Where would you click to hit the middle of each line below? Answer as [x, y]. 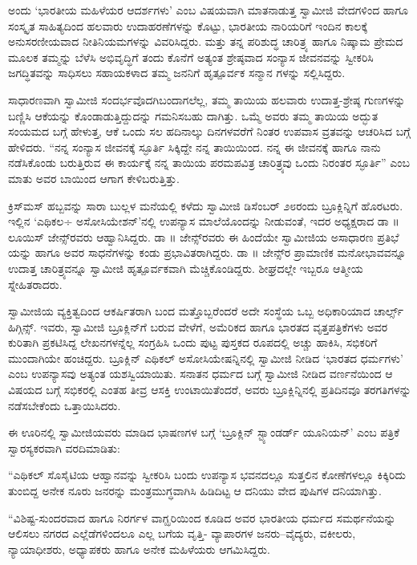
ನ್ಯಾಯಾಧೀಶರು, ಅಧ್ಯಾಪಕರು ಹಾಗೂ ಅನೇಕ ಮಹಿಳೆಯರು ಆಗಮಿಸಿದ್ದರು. [139, 549]
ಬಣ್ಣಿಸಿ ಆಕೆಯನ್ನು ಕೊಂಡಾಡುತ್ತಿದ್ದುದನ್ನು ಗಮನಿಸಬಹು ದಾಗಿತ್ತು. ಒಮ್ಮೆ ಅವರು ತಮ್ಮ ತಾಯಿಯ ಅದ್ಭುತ [193, 115]
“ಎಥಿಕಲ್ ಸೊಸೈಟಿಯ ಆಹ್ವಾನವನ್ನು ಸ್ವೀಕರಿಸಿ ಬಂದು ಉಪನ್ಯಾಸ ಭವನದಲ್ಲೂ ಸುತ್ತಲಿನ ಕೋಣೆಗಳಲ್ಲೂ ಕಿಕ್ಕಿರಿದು [207, 475]
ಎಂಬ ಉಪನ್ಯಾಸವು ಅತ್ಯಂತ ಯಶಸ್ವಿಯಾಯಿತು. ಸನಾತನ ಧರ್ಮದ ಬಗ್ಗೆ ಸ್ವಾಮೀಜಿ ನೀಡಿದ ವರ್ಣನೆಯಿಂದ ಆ [200, 374]
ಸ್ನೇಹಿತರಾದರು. [35, 284]
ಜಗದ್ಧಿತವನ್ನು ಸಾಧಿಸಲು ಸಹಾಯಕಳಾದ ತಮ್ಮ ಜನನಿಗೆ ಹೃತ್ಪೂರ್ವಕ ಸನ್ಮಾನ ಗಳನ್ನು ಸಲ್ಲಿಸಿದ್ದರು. [177, 73]
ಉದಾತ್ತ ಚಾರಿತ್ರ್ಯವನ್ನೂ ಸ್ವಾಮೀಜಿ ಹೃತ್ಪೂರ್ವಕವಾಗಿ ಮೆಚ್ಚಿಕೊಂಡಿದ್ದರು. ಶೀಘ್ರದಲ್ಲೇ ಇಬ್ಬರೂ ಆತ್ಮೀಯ [186, 268]
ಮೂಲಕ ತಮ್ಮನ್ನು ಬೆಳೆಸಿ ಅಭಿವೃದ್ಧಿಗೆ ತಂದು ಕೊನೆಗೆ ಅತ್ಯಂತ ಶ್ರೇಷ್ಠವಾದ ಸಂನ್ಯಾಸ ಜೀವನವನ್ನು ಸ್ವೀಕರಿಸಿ [191, 57]
